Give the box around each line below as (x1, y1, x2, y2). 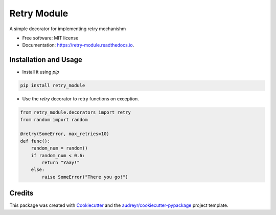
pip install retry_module (20, 82, 85, 89)
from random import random (20, 117, 88, 122)
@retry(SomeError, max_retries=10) (20, 131, 109, 137)
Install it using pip (22, 69, 59, 75)
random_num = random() (31, 145, 88, 151)
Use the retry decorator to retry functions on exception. (22, 96, 139, 102)
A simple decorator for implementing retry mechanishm (9, 26, 126, 32)
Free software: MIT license (22, 35, 79, 41)
